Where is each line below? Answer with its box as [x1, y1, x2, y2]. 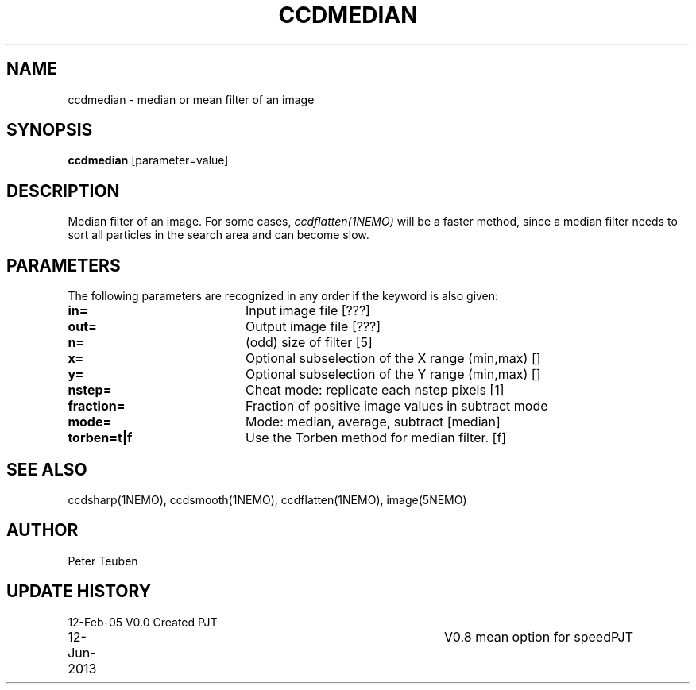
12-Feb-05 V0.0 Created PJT [68, 615, 218, 629]
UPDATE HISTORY [6, 581, 152, 602]
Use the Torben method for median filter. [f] [245, 430, 507, 446]
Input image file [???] [245, 303, 370, 319]
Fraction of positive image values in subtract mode [245, 398, 548, 414]
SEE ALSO [6, 459, 87, 480]
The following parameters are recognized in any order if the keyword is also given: [68, 289, 499, 303]
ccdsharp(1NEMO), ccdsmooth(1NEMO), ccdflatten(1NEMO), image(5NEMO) [68, 492, 467, 507]
